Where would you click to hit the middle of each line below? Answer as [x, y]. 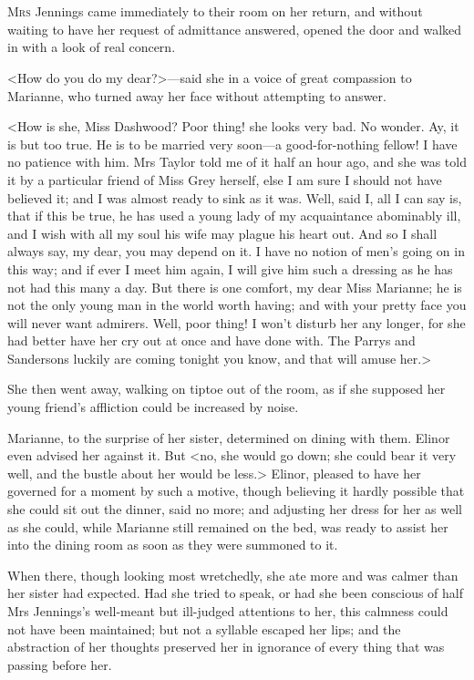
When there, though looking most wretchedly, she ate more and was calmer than [233, 575]
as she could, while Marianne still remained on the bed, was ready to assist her [228, 526]
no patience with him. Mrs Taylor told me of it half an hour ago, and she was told [237, 162]
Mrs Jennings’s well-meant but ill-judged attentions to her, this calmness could [228, 611]
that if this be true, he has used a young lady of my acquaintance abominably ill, [234, 216]
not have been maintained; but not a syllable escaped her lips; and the [204, 628]
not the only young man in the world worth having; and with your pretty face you [237, 305]
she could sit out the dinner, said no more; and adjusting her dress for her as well [235, 509]
